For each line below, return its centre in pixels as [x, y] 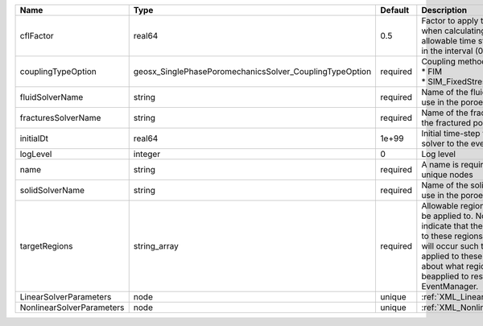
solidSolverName [52, 190]
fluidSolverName [52, 97]
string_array [156, 246]
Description [444, 10]
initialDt [34, 138]
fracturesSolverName [60, 118]
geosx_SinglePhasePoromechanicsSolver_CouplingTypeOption [252, 71]
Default [395, 10]
